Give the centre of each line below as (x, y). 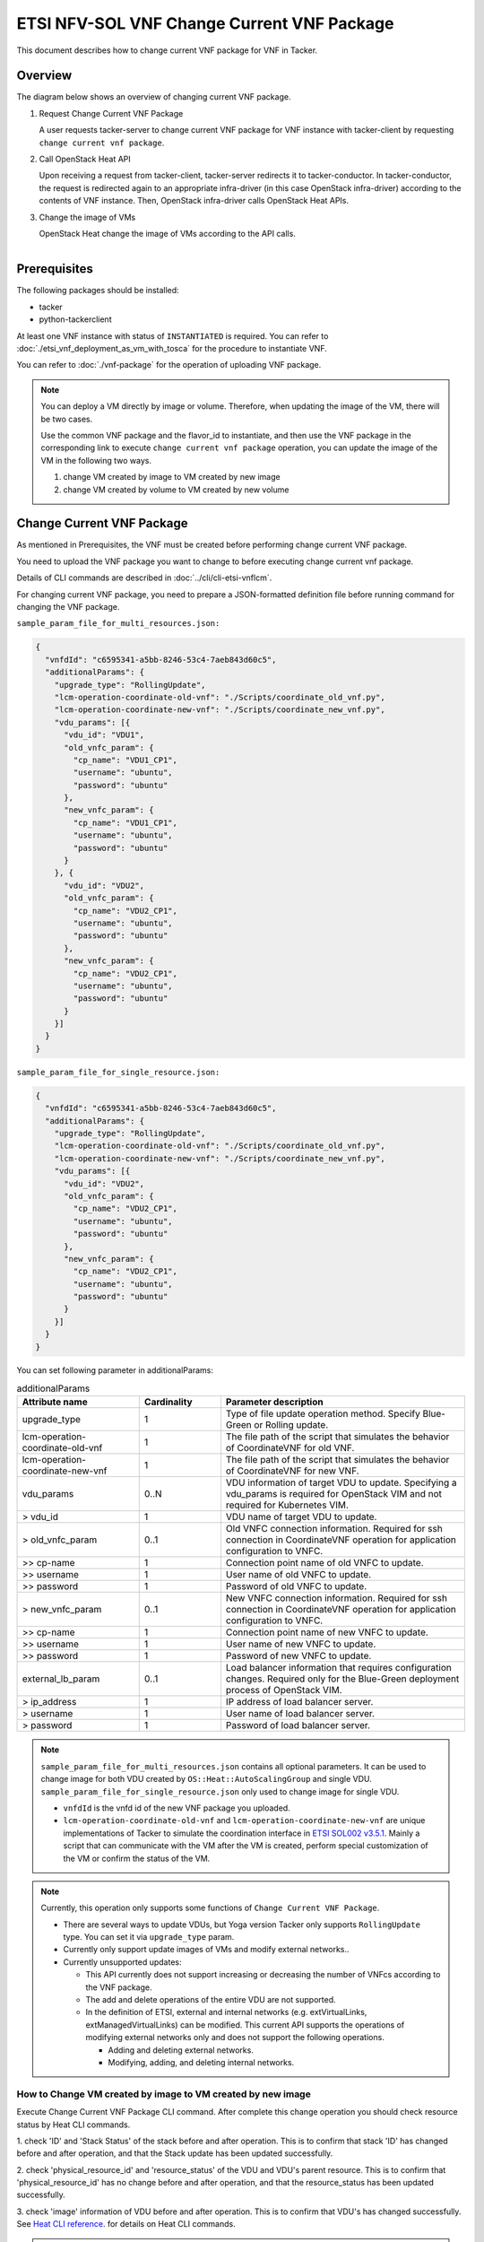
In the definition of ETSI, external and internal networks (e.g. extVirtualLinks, (226, 2012)
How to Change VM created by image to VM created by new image (164, 2094)
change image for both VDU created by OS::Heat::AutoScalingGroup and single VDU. (206, 1779)
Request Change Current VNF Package (111, 113)
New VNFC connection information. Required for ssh (337, 1598)
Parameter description (274, 1402)
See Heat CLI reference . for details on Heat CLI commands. (126, 2224)
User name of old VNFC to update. (298, 1575)
